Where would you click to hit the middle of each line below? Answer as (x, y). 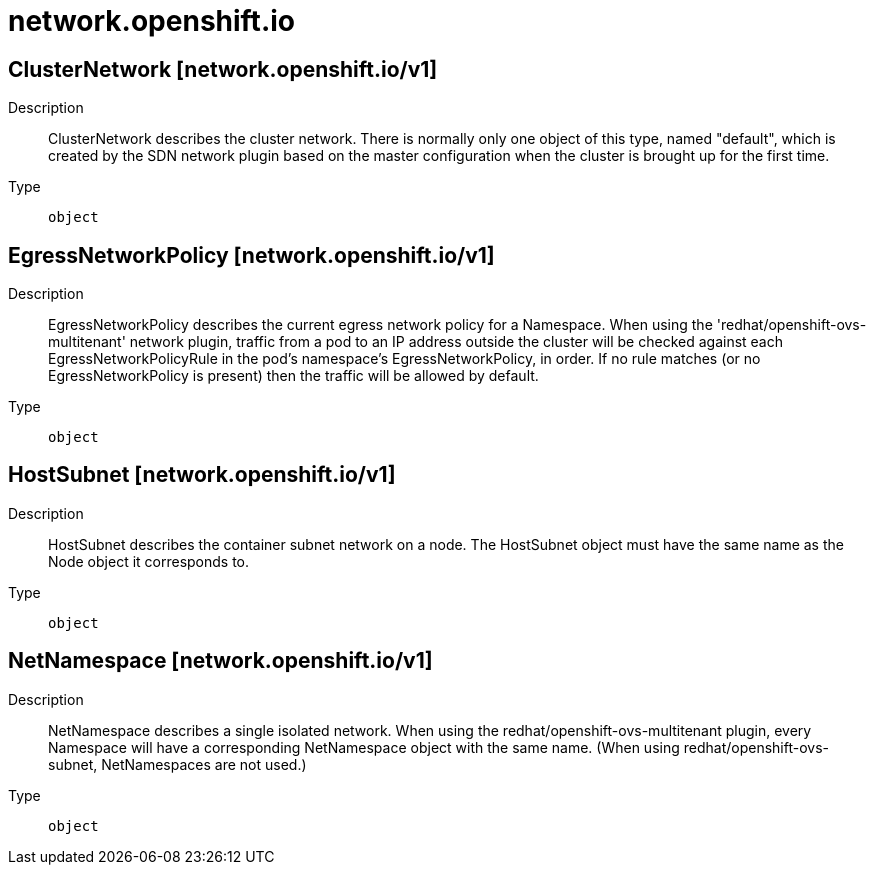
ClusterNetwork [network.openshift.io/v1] (223, 69)
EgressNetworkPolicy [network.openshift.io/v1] (251, 255)
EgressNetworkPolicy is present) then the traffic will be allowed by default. (293, 376)
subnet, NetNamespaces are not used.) (177, 764)
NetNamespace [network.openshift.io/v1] (220, 661)
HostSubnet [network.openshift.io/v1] (202, 475)
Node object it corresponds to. (149, 561)
